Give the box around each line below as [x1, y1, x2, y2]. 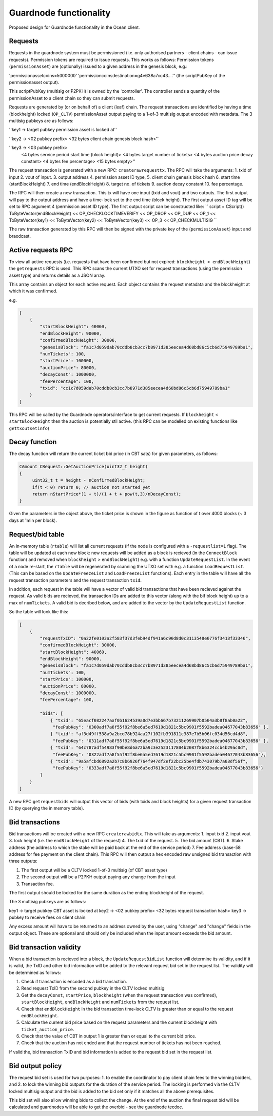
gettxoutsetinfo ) [9, 425, 50, 431]
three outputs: [9, 858, 38, 864]
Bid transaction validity [9, 943, 81, 951]
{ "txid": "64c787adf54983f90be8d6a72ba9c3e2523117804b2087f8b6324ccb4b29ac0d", [50, 745, 248, 750]
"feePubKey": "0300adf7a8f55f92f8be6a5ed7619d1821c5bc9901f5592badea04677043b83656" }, [53, 724, 269, 730]
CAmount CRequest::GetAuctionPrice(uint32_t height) [19, 464, 148, 470]
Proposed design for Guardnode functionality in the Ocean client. [9, 24, 140, 30]
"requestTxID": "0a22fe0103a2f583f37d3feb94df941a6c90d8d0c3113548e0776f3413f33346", [39, 635, 251, 641]
